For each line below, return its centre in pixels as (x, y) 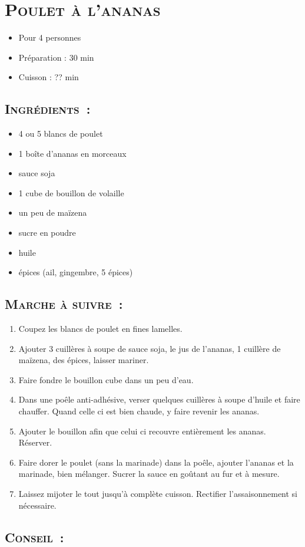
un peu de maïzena (53, 212)
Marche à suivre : (64, 304)
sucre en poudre (47, 233)
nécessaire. (37, 505)
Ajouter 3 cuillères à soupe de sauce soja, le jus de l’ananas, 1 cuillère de (150, 348)
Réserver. (35, 442)
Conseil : (34, 537)
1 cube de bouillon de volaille (71, 192)
